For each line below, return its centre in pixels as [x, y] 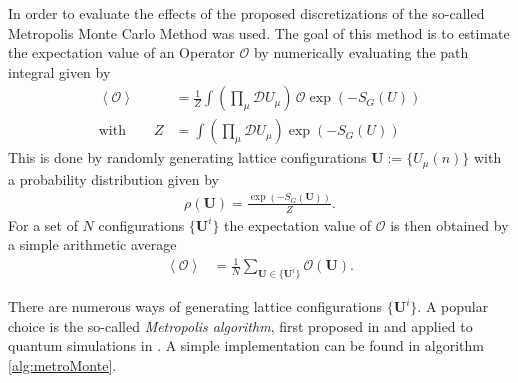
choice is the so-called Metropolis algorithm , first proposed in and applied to [240, 325]
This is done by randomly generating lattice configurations [187, 157]
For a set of [43, 224]
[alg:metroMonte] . [62, 364]
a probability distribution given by [113, 178]
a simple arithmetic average [92, 244]
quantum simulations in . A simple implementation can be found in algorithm [246, 345]
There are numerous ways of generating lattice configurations [195, 306]
